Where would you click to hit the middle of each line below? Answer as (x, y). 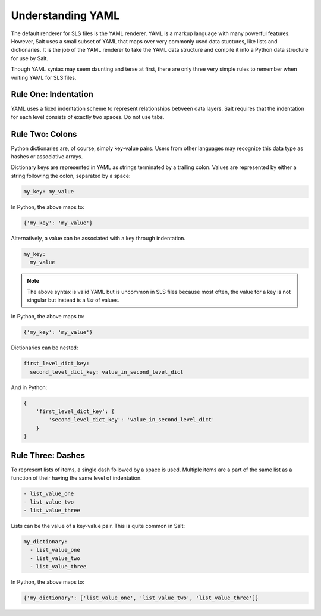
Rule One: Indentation (52, 94)
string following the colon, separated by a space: (71, 176)
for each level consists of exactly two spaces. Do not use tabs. (88, 117)
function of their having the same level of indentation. (76, 478)
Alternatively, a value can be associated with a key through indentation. (98, 238)
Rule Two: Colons (44, 134)
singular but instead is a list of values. (73, 300)
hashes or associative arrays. (47, 157)
